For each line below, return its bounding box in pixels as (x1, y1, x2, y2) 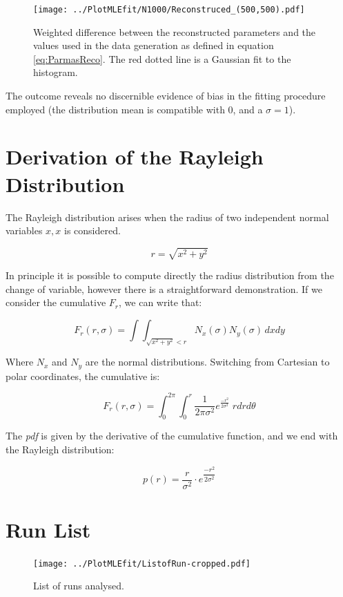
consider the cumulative (6, 295, 106, 310)
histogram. (33, 65, 78, 79)
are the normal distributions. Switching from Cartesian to (85, 354, 330, 369)
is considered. (63, 223, 121, 238)
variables (6, 223, 43, 238)
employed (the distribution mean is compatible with (6, 102, 225, 116)
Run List (6, 515, 91, 543)
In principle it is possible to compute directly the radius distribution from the (6, 268, 334, 283)
